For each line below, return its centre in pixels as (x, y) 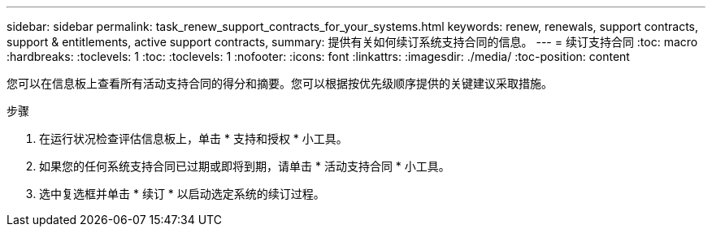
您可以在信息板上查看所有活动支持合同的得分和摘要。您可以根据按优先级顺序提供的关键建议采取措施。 (280, 83)
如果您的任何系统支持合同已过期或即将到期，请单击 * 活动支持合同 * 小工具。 (245, 166)
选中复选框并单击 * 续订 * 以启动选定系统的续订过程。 (182, 194)
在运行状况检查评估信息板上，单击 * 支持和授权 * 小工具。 (193, 138)
